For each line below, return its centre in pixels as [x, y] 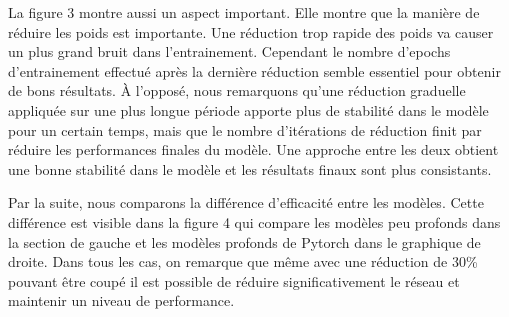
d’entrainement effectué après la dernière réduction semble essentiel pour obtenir [254, 70]
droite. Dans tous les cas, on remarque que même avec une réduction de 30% [243, 261]
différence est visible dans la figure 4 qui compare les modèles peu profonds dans [254, 221]
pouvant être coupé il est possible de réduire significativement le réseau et [234, 280]
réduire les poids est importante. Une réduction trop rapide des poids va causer [251, 31]
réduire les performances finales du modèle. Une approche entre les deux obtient [253, 149]
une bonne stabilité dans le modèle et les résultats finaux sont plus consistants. [250, 168]
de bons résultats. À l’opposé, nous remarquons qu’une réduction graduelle [237, 90]
